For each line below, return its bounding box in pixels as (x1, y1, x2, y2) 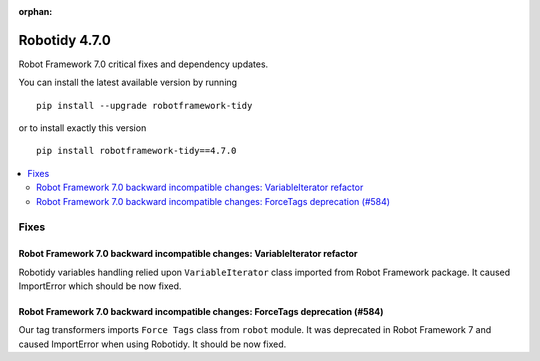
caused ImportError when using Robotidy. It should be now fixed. (18, 338, 287, 350)
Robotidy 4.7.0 (18, 31, 112, 49)
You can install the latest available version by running (18, 76, 238, 89)
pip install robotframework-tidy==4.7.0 (36, 145, 237, 157)
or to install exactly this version (18, 122, 147, 134)
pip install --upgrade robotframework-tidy (36, 100, 253, 111)
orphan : (18, 6, 53, 17)
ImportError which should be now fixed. (18, 280, 182, 292)
